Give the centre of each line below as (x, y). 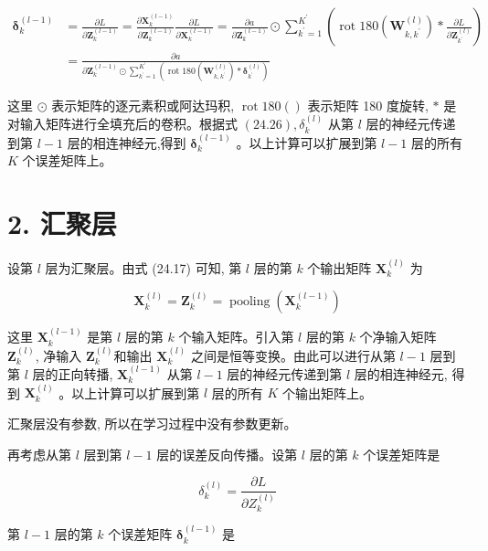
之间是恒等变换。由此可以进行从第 (293, 355)
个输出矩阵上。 (328, 392)
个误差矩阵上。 (67, 160)
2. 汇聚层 (62, 223)
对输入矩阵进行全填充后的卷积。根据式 (122, 124)
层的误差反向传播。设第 (227, 454)
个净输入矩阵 (398, 337)
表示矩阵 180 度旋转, (368, 105)
